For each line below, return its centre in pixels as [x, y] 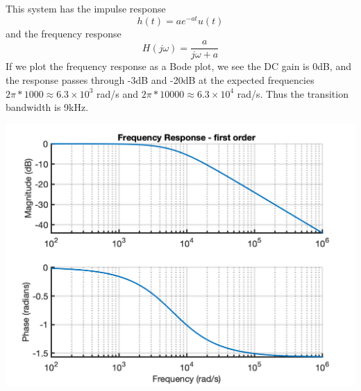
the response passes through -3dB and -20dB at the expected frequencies [160, 79]
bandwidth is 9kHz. [47, 107]
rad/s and [118, 93]
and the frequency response [64, 33]
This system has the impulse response [86, 8]
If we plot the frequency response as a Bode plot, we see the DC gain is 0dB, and [178, 66]
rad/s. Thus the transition [293, 93]
